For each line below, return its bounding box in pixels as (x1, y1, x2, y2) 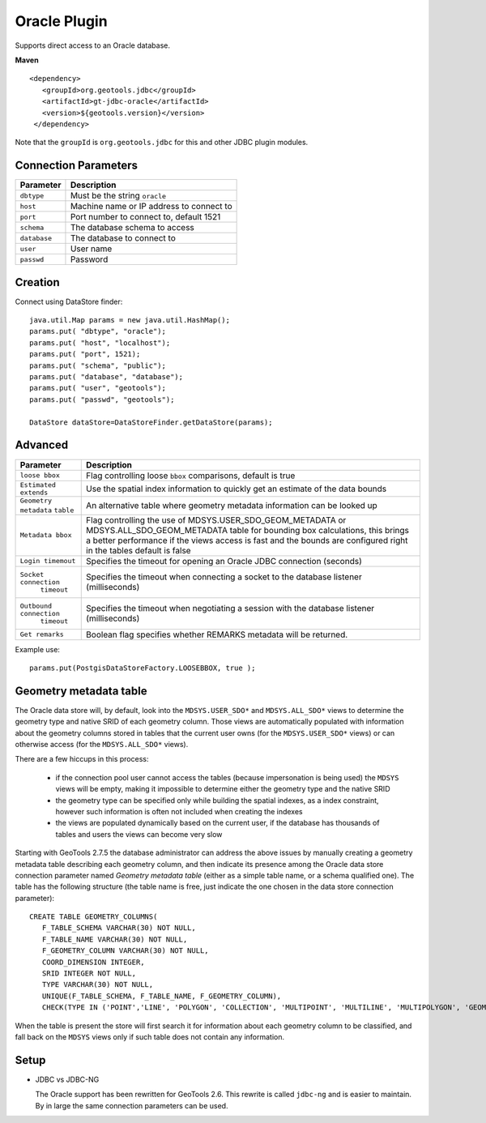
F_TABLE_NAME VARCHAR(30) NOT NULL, (41, 934, 188, 944)
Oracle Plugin (15, 12, 109, 30)
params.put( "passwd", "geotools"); (29, 395, 175, 404)
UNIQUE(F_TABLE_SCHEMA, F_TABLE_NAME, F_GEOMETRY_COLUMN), (41, 991, 282, 1001)
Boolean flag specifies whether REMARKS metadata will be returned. (86, 629, 348, 640)
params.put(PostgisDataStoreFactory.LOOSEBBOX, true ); (29, 663, 256, 673)
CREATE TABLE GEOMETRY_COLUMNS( (29, 912, 158, 921)
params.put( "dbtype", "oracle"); (29, 327, 166, 336)
